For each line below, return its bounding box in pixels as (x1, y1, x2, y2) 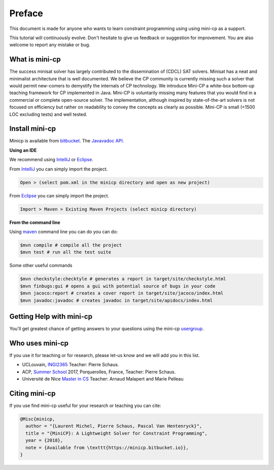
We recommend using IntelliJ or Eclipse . (9, 157, 93, 163)
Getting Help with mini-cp (9, 312, 92, 320)
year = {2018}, (25, 437, 63, 444)
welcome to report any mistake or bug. (9, 42, 91, 48)
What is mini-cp (9, 55, 61, 64)
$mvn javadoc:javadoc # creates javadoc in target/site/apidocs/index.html (20, 298, 213, 303)
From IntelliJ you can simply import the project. (9, 166, 108, 172)
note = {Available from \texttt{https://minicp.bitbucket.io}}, (25, 445, 189, 450)
